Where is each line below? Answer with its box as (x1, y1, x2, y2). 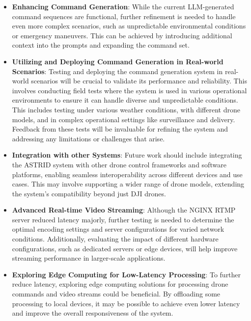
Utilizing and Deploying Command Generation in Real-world (12, 56, 223, 66)
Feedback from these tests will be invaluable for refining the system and (12, 124, 228, 134)
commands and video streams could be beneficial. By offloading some (12, 289, 221, 299)
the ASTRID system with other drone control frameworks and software (12, 159, 226, 169)
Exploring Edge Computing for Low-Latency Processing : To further (12, 269, 241, 279)
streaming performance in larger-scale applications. (12, 253, 166, 263)
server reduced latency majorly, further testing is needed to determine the (12, 214, 234, 224)
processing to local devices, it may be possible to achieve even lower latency (12, 298, 240, 308)
